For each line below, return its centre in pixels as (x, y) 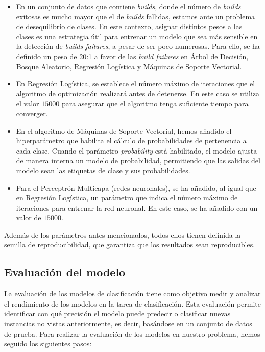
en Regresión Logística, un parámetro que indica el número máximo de (127, 198)
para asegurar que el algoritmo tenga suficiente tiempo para (155, 103)
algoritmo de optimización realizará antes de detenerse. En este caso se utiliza (138, 93)
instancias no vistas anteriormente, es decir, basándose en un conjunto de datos (128, 324)
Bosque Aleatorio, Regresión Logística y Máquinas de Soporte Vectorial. (129, 66)
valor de (29, 218)
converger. (32, 113)
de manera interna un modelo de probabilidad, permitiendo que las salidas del (138, 160)
